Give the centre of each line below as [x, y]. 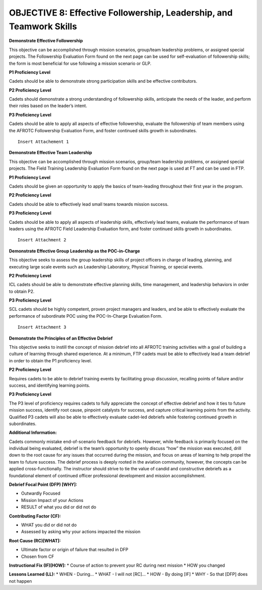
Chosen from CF [38, 556]
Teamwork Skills [43, 26]
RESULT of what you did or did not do [59, 507]
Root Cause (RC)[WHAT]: [35, 540]
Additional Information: [33, 432]
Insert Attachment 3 [42, 327]
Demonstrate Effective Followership [46, 41]
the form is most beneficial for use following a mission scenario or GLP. [80, 63]
